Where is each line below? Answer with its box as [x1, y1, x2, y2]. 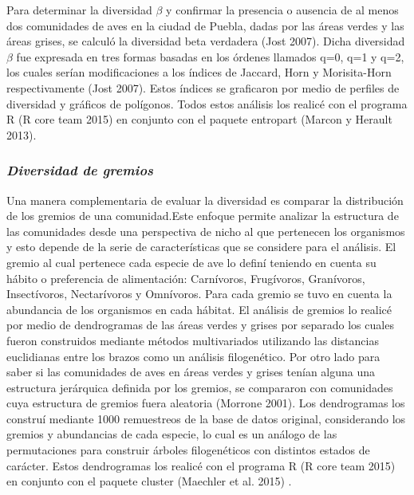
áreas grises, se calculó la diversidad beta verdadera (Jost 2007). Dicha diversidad [6, 33, 405, 49]
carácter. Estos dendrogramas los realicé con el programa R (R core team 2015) [6, 457, 396, 473]
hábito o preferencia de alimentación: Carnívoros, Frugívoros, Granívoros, [6, 269, 365, 286]
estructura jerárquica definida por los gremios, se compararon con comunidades [6, 379, 393, 395]
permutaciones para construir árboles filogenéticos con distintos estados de [6, 442, 370, 458]
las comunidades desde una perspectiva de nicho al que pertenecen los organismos [6, 222, 405, 239]
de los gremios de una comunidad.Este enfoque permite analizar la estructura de [6, 207, 399, 224]
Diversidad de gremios [6, 160, 154, 180]
